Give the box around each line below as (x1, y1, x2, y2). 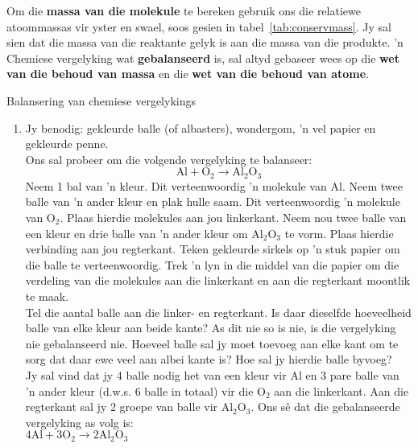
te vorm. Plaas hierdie (284, 224, 394, 241)
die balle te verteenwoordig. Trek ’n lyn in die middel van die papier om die (25, 256, 399, 273)
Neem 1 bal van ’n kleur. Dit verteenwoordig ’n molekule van (25, 177, 327, 194)
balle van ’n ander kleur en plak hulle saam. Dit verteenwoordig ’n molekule (25, 193, 400, 210)
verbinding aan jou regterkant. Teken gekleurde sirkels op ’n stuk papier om (25, 240, 400, 257)
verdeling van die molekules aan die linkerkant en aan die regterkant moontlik (25, 272, 411, 289)
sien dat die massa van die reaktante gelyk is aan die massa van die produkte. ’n (6, 34, 404, 51)
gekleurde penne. (25, 135, 109, 152)
